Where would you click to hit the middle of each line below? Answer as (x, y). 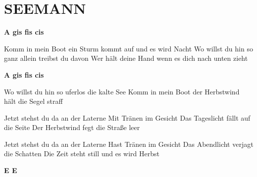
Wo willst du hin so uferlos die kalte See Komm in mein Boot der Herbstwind (122, 91)
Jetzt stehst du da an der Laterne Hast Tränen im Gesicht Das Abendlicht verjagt (129, 144)
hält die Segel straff (33, 101)
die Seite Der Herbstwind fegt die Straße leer (72, 127)
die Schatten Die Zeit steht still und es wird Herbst (82, 154)
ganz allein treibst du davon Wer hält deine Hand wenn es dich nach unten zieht (126, 58)
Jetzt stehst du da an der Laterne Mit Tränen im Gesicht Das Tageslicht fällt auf (127, 117)
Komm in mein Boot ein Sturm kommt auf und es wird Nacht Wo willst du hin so (128, 48)
